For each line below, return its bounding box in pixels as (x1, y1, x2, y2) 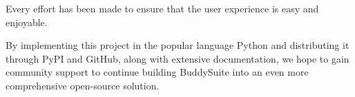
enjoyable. (6, 14, 48, 29)
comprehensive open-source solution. (6, 78, 160, 92)
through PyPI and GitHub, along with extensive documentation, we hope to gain (6, 51, 349, 65)
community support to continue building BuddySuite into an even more (6, 65, 309, 79)
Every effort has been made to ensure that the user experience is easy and (6, 1, 319, 15)
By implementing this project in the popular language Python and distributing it (6, 38, 349, 52)
